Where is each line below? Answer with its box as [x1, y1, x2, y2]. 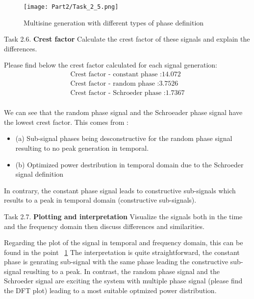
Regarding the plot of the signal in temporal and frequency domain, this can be [4, 237, 243, 248]
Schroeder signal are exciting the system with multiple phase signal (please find [4, 276, 243, 286]
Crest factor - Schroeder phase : [70, 90, 166, 97]
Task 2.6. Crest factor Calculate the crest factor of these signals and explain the [4, 34, 250, 44]
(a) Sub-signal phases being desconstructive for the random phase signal [15, 133, 232, 143]
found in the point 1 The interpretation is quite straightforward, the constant [4, 247, 240, 257]
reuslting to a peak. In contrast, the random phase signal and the [23, 266, 220, 276]
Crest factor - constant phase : [70, 71, 162, 78]
